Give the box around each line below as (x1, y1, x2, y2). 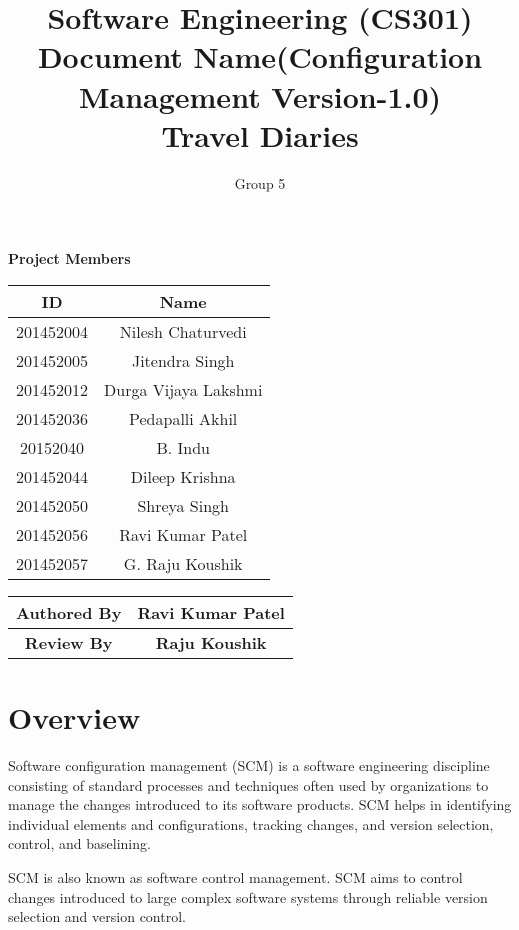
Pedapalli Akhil (129, 406, 238, 430)
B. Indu (156, 435, 210, 459)
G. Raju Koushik (123, 551, 243, 575)
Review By (24, 630, 113, 654)
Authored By (16, 600, 122, 624)
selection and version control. (8, 906, 186, 927)
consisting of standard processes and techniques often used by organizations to (8, 774, 489, 795)
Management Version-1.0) (78, 75, 442, 116)
